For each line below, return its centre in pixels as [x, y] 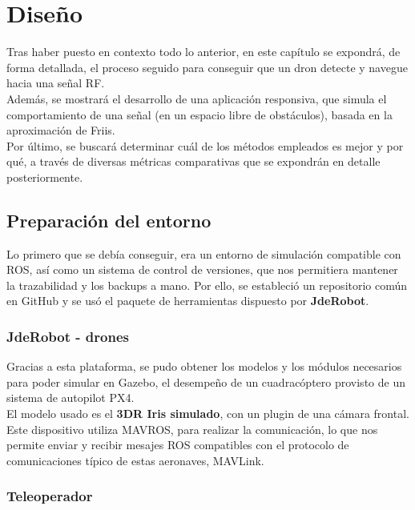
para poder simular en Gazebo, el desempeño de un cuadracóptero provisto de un [206, 381]
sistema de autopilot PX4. [71, 398]
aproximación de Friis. [61, 130]
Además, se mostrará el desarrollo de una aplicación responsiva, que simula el [197, 98]
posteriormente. [45, 177]
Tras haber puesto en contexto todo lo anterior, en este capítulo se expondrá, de [203, 52]
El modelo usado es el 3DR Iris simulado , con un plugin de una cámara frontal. [208, 414]
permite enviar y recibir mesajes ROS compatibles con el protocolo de [178, 445]
